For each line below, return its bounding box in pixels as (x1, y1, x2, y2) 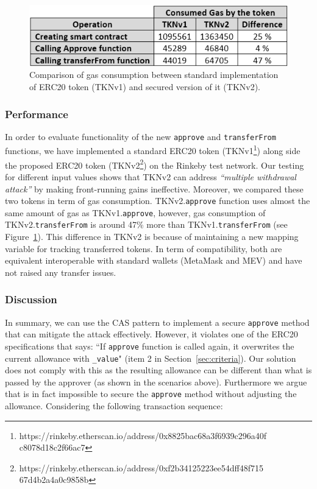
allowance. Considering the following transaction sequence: (5, 399, 223, 412)
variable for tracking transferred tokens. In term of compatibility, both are (5, 242, 282, 255)
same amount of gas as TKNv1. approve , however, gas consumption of (5, 206, 266, 219)
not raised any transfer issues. (5, 266, 116, 278)
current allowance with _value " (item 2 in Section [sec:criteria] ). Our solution (5, 351, 296, 364)
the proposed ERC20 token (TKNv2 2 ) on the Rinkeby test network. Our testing (5, 157, 304, 171)
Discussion (5, 292, 57, 307)
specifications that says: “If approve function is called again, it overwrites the (5, 339, 294, 352)
